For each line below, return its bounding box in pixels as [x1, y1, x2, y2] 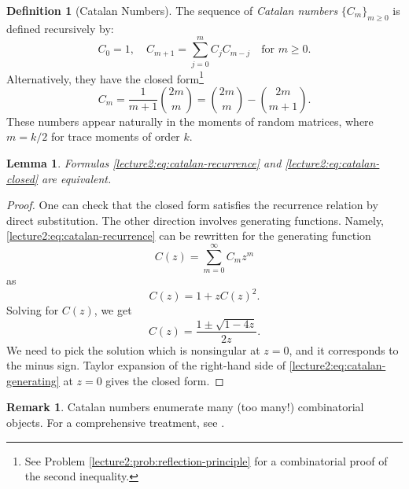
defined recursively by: [6, 20, 114, 36]
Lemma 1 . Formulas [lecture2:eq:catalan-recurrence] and [6, 154, 282, 171]
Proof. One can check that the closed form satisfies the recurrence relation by [6, 197, 378, 213]
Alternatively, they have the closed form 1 [6, 68, 204, 86]
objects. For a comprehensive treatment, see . [6, 414, 225, 430]
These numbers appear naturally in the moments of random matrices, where [6, 112, 374, 129]
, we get [94, 302, 132, 318]
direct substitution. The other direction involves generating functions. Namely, [6, 211, 385, 228]
